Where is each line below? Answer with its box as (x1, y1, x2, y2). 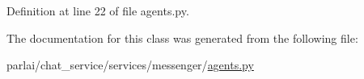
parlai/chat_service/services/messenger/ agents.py (6, 56, 254, 73)
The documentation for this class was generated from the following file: (6, 29, 358, 46)
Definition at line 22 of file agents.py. (6, 2, 189, 19)
